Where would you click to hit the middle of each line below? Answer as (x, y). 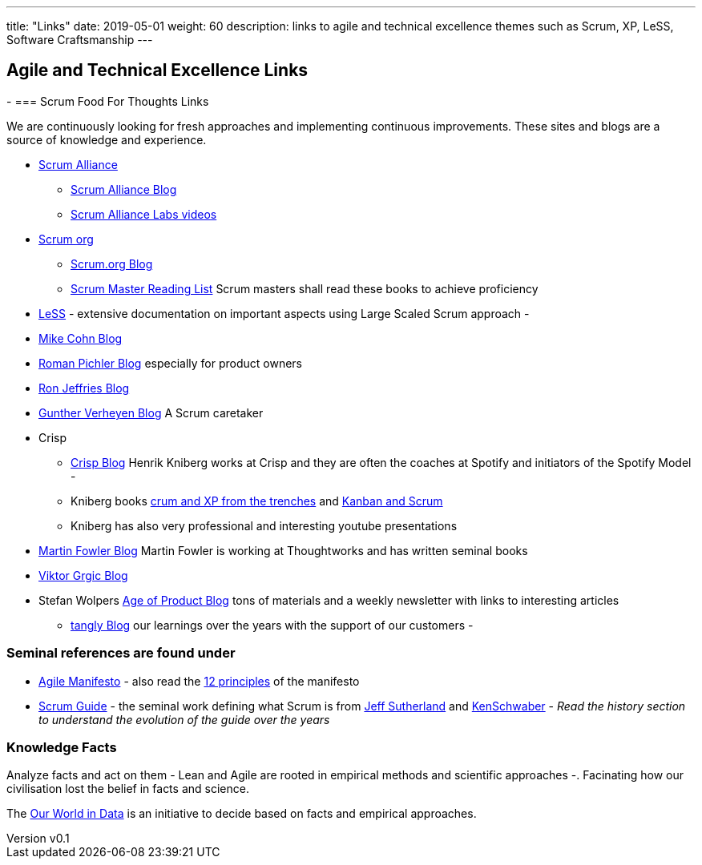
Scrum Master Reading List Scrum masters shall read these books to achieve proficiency (305, 288)
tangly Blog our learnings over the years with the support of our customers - (272, 625)
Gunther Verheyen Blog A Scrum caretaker (151, 412)
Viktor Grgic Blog (83, 575)
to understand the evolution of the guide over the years (184, 719)
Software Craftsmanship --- (80, 40)
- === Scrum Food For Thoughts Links (108, 101)
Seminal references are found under (121, 653)
